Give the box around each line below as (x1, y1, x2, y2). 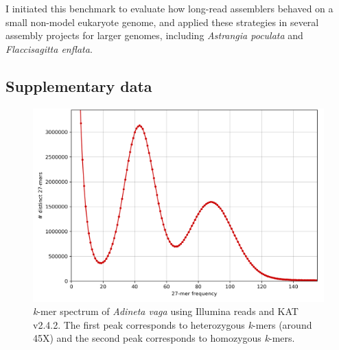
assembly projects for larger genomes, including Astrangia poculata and (5, 28, 303, 43)
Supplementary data (5, 75, 152, 96)
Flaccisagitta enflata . (5, 41, 93, 56)
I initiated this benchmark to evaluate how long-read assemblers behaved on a (5, 1, 334, 15)
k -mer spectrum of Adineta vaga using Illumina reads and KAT (33, 304, 299, 318)
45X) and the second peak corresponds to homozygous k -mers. (33, 331, 295, 345)
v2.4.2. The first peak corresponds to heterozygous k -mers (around (33, 317, 312, 331)
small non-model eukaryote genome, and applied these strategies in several (5, 14, 319, 29)
